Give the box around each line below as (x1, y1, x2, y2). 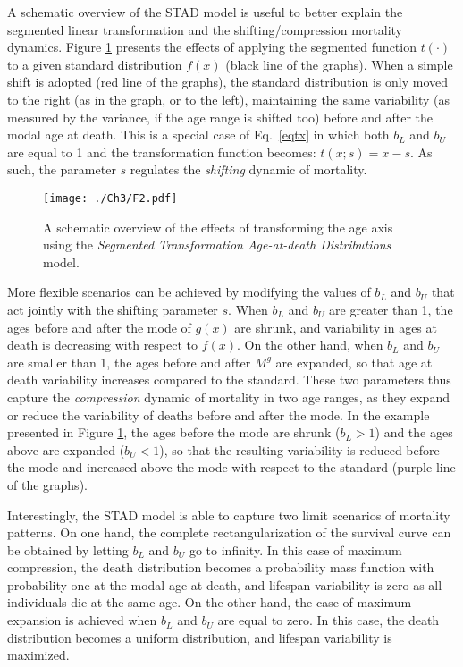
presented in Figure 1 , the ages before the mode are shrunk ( (7, 423, 341, 442)
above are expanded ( (7, 440, 125, 459)
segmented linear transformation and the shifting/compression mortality (7, 20, 402, 38)
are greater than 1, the (329, 300, 453, 318)
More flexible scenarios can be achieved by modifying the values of (7, 283, 371, 301)
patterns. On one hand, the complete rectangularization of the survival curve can (7, 523, 451, 542)
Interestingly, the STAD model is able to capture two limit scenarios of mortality (7, 505, 450, 524)
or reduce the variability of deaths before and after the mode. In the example (7, 405, 430, 424)
